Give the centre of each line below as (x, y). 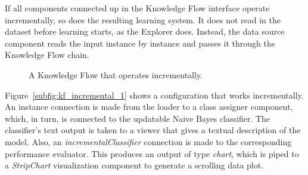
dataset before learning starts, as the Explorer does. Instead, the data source (145, 31)
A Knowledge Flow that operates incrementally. (116, 74)
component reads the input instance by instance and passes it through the (140, 43)
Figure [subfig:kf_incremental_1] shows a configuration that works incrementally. (154, 95)
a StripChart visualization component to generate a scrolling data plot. (134, 165)
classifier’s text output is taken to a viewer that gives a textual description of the (153, 130)
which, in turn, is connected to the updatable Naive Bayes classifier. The (138, 118)
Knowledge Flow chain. (47, 55)
